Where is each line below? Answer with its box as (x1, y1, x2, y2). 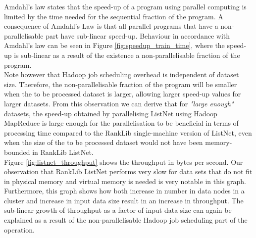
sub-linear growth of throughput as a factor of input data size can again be (4, 205, 232, 215)
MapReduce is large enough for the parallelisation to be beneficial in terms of (4, 118, 239, 128)
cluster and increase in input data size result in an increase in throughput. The (4, 195, 244, 205)
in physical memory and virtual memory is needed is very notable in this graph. (4, 176, 246, 186)
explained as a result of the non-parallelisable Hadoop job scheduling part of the (4, 215, 248, 225)
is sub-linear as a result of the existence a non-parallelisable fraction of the (14, 49, 240, 60)
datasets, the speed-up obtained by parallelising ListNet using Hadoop (4, 108, 217, 118)
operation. (4, 224, 35, 235)
